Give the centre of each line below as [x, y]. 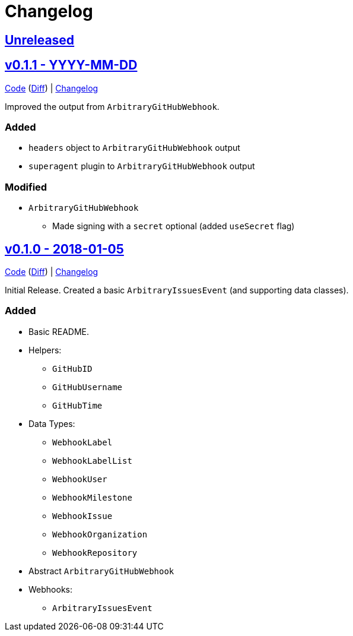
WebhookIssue [82, 516]
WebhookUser [80, 479]
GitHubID [72, 368]
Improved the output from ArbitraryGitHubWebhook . [112, 106]
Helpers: [45, 350]
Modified [26, 187]
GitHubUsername [88, 387]
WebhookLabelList [92, 461]
